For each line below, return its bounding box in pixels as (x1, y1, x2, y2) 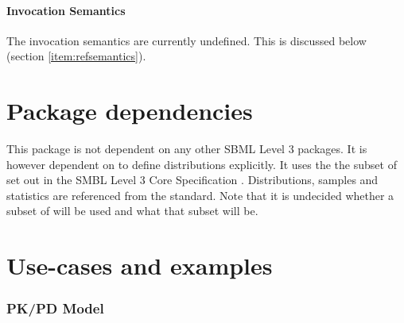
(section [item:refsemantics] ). (6, 48, 146, 64)
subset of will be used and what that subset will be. (6, 202, 258, 219)
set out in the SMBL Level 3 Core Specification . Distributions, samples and (6, 171, 379, 188)
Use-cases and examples (6, 249, 273, 282)
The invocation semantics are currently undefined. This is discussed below (6, 32, 367, 48)
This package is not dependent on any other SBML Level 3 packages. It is (6, 140, 367, 157)
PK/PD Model (6, 298, 104, 318)
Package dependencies (6, 94, 253, 127)
